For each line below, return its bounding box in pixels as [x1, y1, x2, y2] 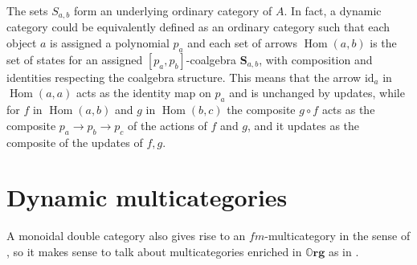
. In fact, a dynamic [284, 2, 382, 18]
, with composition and [259, 51, 373, 67]
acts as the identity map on [76, 84, 211, 101]
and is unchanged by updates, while [229, 84, 405, 101]
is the [370, 35, 397, 51]
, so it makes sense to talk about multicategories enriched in [6, 243, 302, 259]
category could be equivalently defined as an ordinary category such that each [6, 18, 390, 35]
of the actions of [128, 116, 207, 133]
